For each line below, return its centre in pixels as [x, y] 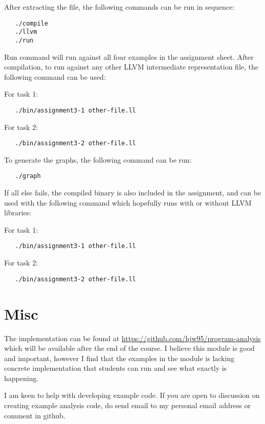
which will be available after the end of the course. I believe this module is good [129, 348]
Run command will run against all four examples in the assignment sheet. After [129, 57]
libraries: [18, 213]
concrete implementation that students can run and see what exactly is [116, 368]
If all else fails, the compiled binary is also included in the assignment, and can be [133, 193]
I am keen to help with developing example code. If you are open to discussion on [132, 395]
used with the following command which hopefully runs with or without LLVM [128, 202]
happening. [21, 378]
